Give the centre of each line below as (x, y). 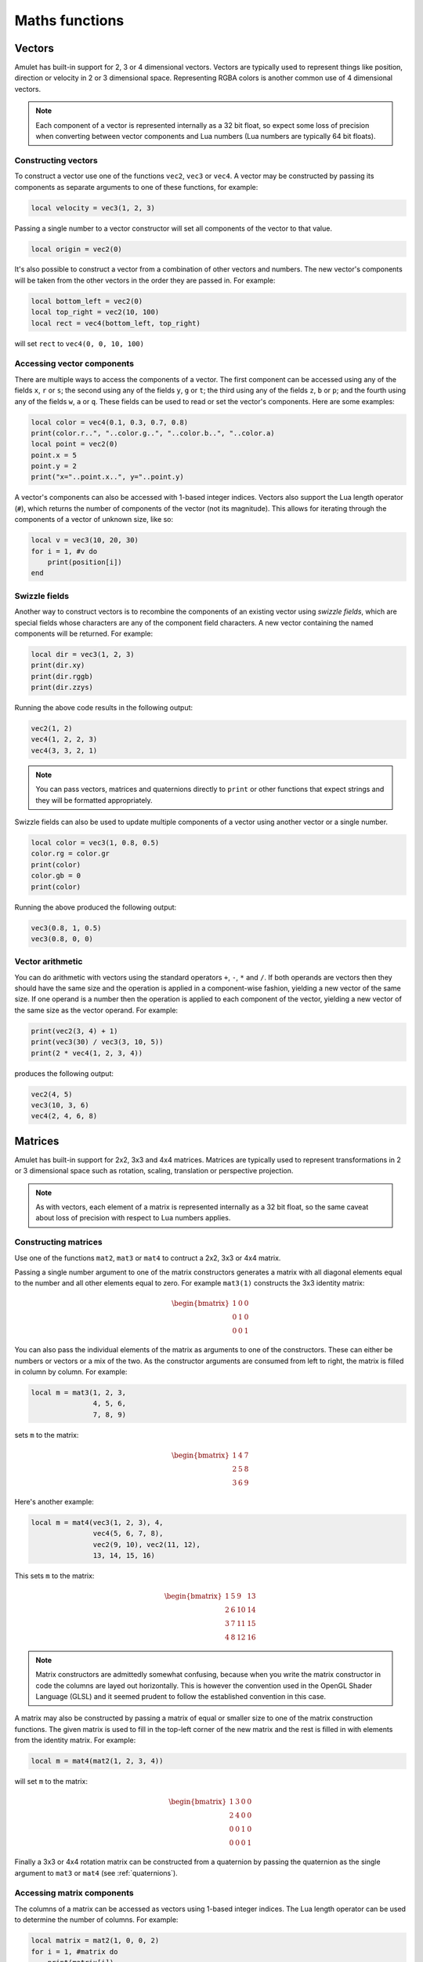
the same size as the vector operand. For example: (96, 1010)
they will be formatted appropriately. (94, 800)
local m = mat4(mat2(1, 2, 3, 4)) (97, 1761)
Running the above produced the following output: (96, 907)
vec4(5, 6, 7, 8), (128, 1533)
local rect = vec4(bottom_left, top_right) (116, 323)
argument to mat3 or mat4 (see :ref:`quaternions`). (96, 1873)
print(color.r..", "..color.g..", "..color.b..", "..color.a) (153, 433)
